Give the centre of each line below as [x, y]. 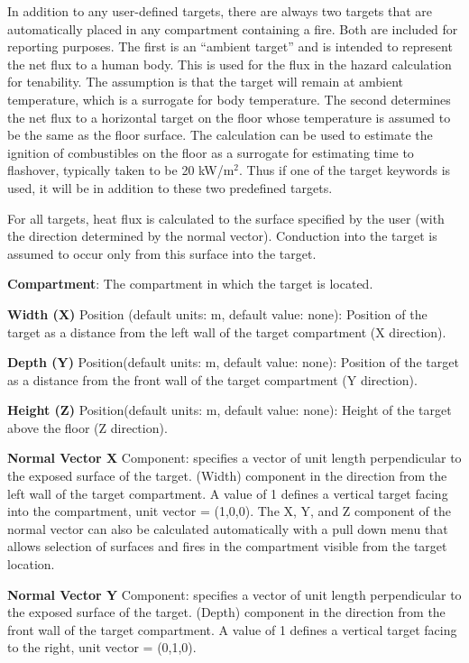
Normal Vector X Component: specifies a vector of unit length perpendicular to [234, 458]
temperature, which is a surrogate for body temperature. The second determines [229, 99]
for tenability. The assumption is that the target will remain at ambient [206, 82]
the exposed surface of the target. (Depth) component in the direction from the [226, 612]
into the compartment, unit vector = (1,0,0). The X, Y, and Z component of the [230, 511]
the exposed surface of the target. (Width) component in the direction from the [227, 476]
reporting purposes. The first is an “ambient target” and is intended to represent [230, 46]
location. [31, 564]
